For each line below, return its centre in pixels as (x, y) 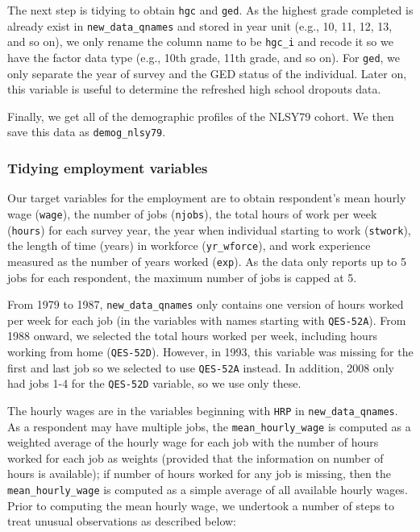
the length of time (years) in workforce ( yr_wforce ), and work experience (189, 245)
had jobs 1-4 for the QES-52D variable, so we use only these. (154, 383)
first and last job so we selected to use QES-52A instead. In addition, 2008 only (201, 367)
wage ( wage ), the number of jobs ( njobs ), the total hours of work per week (192, 213)
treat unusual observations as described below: (122, 521)
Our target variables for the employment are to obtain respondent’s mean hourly (207, 198)
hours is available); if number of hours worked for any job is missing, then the (199, 474)
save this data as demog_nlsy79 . (87, 132)
